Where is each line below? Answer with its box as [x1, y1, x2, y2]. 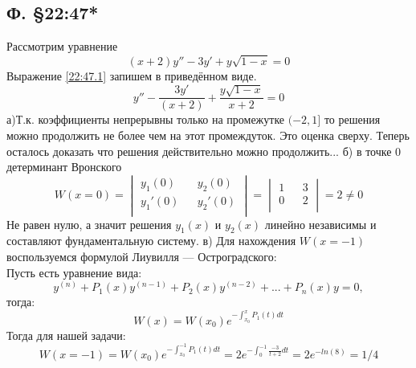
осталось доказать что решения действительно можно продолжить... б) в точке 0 [6, 142, 402, 159]
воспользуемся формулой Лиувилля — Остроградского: [6, 248, 277, 265]
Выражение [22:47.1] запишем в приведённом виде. [6, 67, 257, 84]
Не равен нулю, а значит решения [6, 215, 172, 232]
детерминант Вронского [6, 158, 122, 175]
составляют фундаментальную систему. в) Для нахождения [6, 232, 296, 249]
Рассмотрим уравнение [6, 38, 118, 55]
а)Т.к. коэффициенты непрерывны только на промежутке [6, 111, 285, 128]
